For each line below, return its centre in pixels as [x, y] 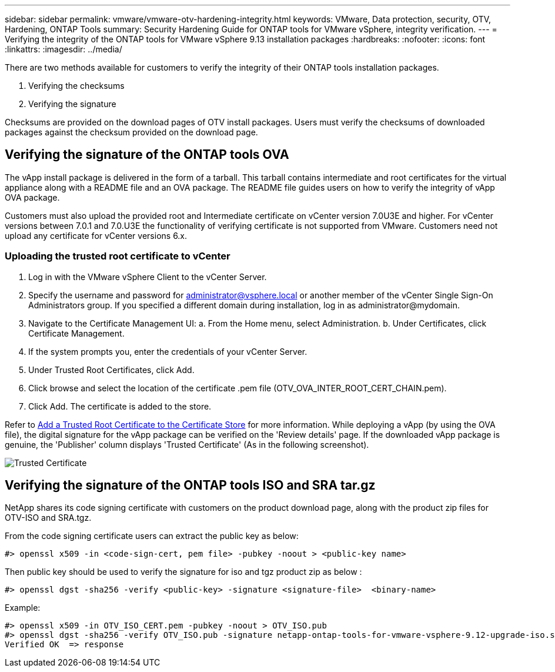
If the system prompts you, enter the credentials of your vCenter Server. [168, 351]
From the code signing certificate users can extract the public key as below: [152, 536]
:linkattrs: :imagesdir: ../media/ [63, 49]
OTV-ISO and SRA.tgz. [48, 518]
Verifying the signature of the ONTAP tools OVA [147, 155]
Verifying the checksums [76, 86]
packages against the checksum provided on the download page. [131, 132]
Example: [23, 608]
